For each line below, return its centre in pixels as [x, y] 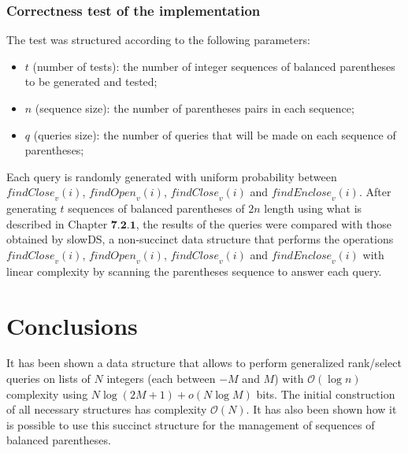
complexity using [47, 394]
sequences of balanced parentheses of [156, 208]
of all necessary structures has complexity [107, 409]
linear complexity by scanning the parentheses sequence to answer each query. [194, 271]
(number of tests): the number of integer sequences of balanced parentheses [214, 66]
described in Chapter [57, 223]
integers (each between [161, 379]
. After [375, 192]
